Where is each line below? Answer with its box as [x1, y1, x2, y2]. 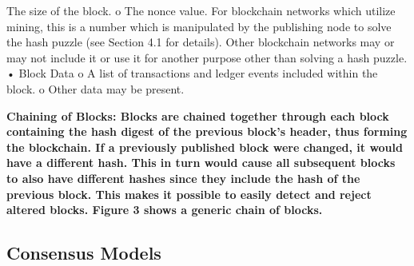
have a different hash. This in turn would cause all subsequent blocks [6, 154, 396, 171]
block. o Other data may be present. [6, 80, 185, 97]
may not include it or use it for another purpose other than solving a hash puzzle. [6, 49, 408, 66]
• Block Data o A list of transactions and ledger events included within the [6, 65, 378, 81]
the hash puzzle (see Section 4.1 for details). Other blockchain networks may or [6, 34, 395, 50]
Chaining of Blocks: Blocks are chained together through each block [6, 107, 389, 124]
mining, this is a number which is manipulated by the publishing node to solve [6, 18, 392, 34]
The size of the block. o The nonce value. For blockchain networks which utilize [6, 2, 396, 18]
